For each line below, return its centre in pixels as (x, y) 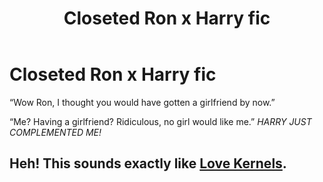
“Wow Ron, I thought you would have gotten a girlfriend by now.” (142, 102)
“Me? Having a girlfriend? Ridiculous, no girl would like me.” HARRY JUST (160, 121)
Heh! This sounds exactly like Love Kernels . (148, 163)
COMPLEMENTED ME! (55, 132)
